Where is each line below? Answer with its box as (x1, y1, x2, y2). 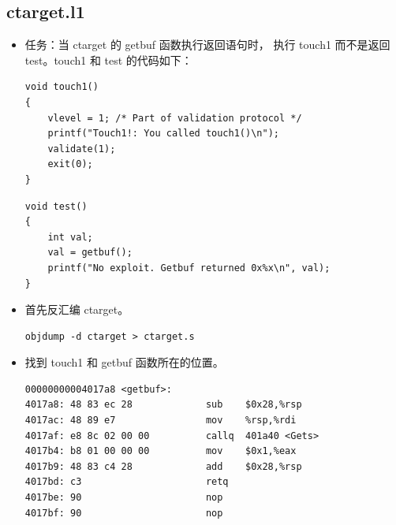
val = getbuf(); (47, 247, 133, 259)
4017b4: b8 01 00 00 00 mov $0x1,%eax (24, 445, 297, 457)
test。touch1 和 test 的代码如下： (24, 51, 192, 68)
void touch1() (24, 81, 99, 93)
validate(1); (47, 143, 116, 155)
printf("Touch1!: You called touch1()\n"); (47, 128, 279, 140)
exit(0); (47, 158, 93, 170)
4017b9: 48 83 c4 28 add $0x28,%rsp (24, 460, 302, 472)
